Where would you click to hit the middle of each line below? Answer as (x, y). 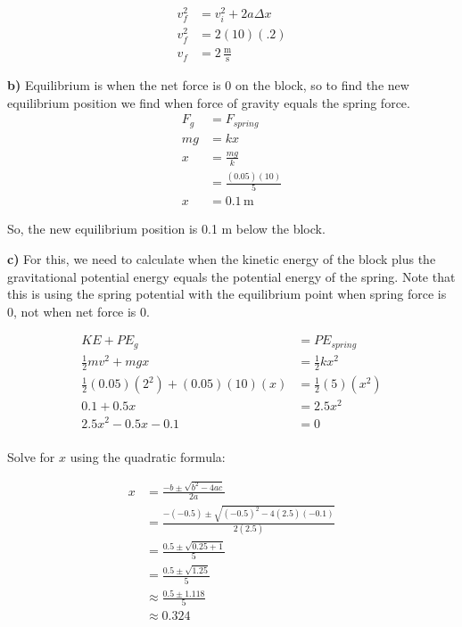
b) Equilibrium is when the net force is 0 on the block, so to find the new (208, 84)
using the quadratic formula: (148, 456)
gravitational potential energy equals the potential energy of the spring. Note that (231, 276)
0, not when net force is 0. (78, 311)
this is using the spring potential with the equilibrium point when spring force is (227, 294)
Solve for (31, 456)
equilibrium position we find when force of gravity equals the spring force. (209, 102)
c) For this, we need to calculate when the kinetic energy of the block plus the (222, 259)
